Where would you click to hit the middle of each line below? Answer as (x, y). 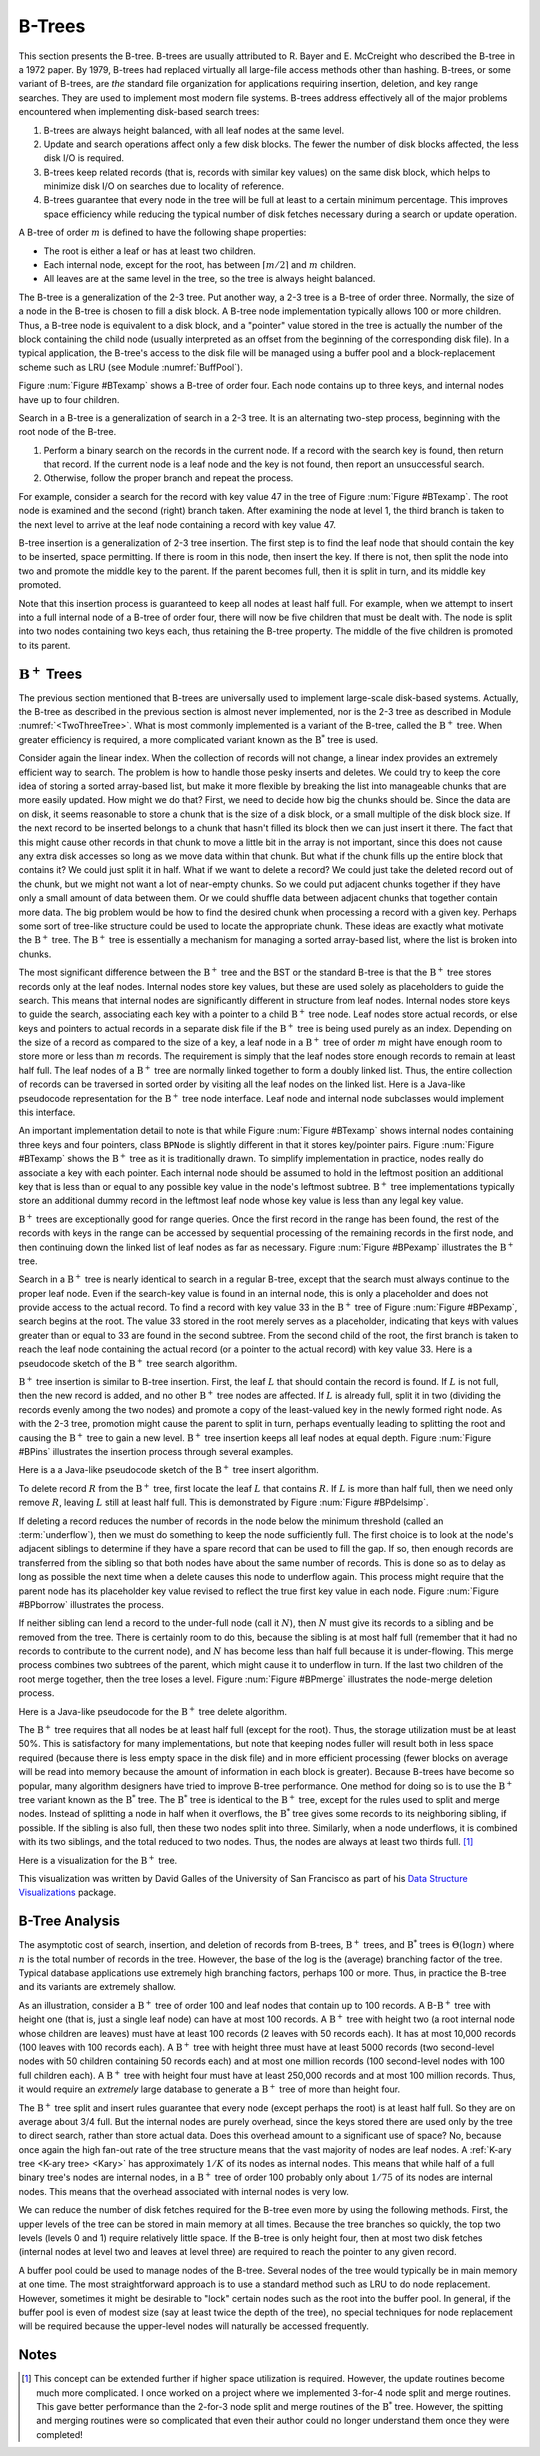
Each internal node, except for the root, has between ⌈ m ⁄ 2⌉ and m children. (200, 265)
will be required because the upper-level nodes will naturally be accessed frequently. (194, 2326)
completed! (60, 2434)
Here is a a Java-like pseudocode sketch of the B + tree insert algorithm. (168, 1469)
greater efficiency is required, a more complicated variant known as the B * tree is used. (198, 739)
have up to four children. (69, 399)
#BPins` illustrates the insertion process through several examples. (156, 1451)
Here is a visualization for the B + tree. (98, 1859)
